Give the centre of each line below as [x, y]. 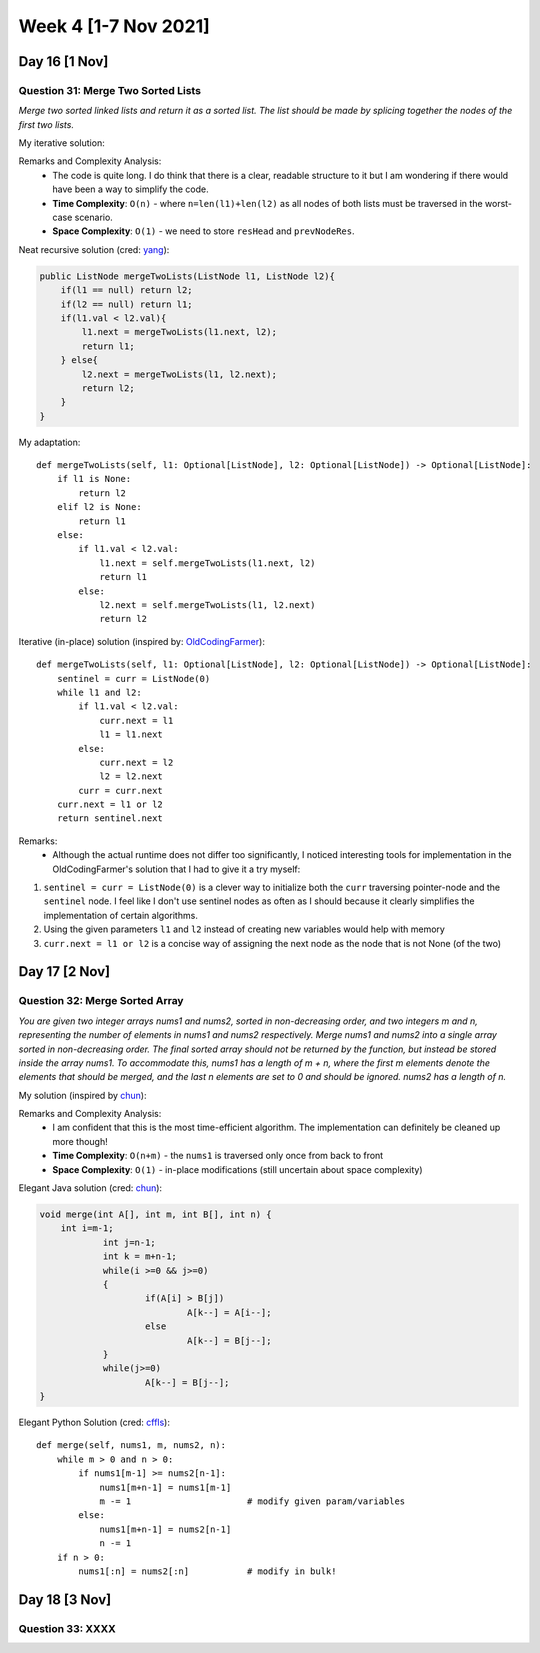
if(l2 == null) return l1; [127, 304]
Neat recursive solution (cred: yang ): [94, 249]
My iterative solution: [61, 143]
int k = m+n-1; [139, 1256]
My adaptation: [49, 442]
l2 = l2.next [131, 776]
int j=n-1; [129, 1242]
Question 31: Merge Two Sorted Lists [110, 90]
